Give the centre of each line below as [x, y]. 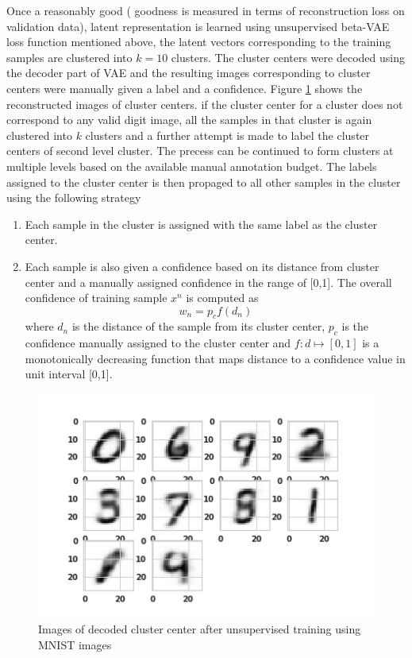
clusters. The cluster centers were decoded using [288, 57]
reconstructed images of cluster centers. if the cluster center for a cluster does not [205, 104]
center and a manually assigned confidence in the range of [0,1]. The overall [208, 282]
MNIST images [75, 644]
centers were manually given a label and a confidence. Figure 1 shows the [185, 88]
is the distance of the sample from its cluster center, [198, 326]
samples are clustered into [69, 57]
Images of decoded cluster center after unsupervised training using [200, 629]
